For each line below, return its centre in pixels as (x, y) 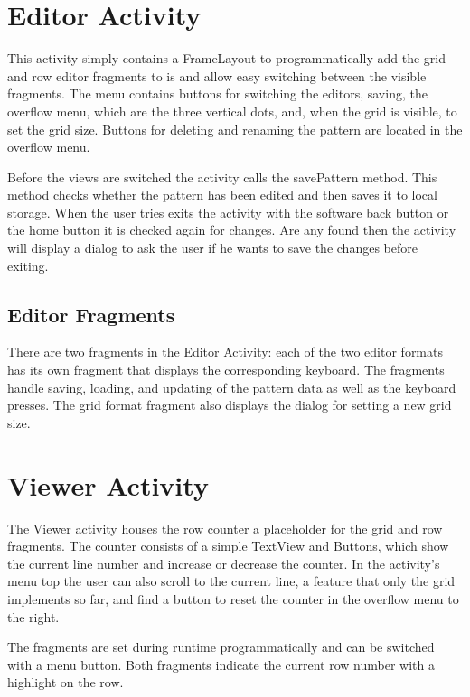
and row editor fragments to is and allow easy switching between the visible (217, 75)
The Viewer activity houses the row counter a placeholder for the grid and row (225, 528)
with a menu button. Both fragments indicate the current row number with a (221, 664)
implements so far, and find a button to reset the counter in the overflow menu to (233, 598)
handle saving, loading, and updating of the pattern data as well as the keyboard (232, 387)
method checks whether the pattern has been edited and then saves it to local (222, 195)
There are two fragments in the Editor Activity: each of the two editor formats (225, 352)
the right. (33, 616)
